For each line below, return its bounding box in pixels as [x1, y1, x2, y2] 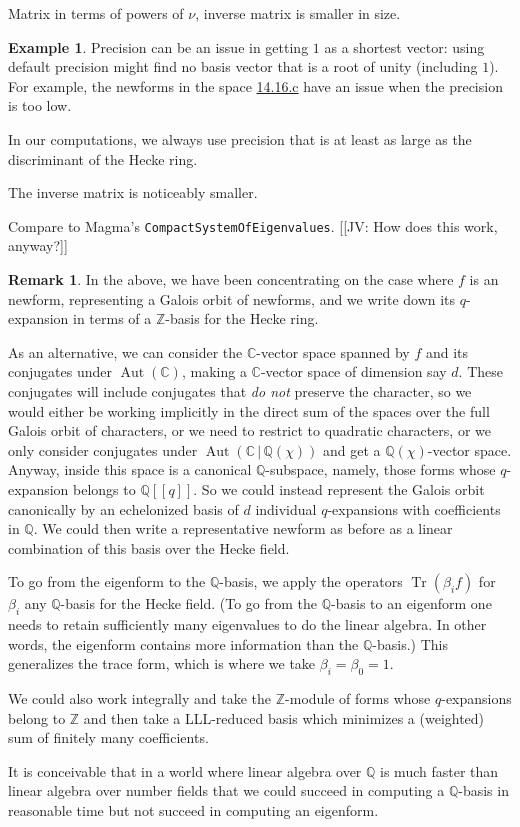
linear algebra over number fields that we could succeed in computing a [8, 780, 445, 801]
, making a [181, 361, 247, 382]
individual [255, 498, 317, 519]
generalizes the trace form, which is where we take [8, 653, 316, 674]
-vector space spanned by [256, 341, 410, 362]
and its [425, 341, 469, 362]
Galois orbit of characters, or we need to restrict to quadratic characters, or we [8, 420, 491, 441]
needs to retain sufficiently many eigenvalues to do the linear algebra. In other [8, 614, 487, 635]
